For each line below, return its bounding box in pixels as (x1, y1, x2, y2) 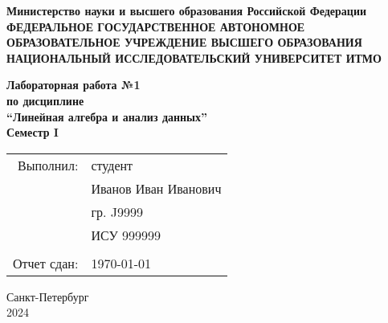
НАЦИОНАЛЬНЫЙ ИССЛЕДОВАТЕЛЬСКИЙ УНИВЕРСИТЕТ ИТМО (6, 49, 382, 66)
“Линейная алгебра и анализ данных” (6, 108, 208, 125)
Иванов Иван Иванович (91, 178, 222, 198)
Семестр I (6, 124, 59, 141)
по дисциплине (6, 92, 84, 108)
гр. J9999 (91, 202, 143, 221)
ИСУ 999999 (91, 225, 161, 244)
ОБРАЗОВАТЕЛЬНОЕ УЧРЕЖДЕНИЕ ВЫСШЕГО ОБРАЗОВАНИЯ (6, 34, 362, 51)
